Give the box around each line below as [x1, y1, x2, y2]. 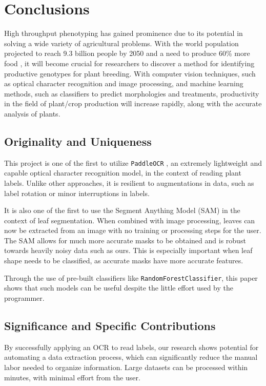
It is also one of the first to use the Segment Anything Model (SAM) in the [4, 205, 240, 216]
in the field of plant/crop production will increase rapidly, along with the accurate [4, 98, 262, 109]
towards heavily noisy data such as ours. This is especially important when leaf [4, 245, 253, 256]
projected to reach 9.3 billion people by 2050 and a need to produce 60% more [4, 48, 250, 59]
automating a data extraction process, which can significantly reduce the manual [4, 352, 258, 362]
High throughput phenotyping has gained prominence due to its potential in [4, 28, 243, 38]
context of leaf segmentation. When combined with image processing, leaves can [4, 215, 255, 225]
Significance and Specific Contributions [4, 317, 216, 333]
